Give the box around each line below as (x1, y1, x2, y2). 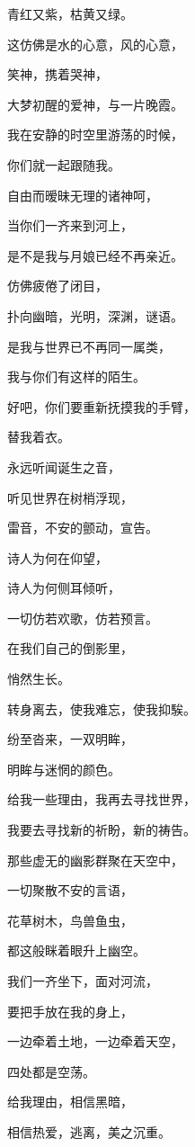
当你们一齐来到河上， (7, 216, 133, 235)
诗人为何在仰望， (7, 548, 108, 567)
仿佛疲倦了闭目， (7, 276, 108, 295)
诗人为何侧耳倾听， (7, 578, 120, 597)
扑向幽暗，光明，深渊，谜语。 (7, 306, 183, 325)
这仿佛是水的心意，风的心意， (7, 34, 183, 53)
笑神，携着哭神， (7, 65, 108, 84)
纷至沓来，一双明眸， (7, 730, 133, 748)
